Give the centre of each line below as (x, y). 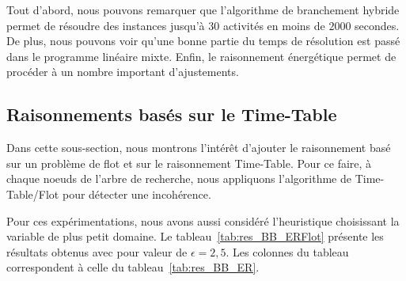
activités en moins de (274, 25)
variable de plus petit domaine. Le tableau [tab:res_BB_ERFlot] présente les (195, 236)
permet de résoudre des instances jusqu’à (106, 25)
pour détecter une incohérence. (137, 194)
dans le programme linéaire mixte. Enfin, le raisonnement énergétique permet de (201, 56)
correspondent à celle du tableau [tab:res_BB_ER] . (133, 267)
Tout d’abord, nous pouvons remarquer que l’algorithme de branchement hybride (203, 9)
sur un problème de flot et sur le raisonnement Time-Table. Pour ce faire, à (189, 163)
